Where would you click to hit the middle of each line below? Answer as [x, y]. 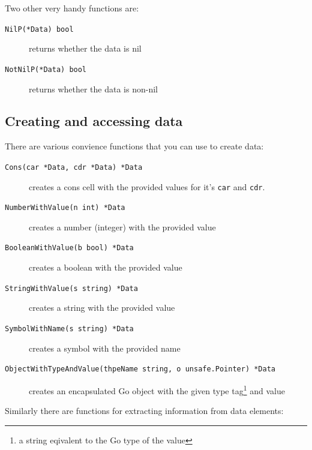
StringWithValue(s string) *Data [71, 288]
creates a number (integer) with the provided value [122, 226]
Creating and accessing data [94, 121]
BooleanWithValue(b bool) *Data [69, 248]
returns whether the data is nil [85, 48]
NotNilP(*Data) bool [46, 69]
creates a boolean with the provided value [106, 267]
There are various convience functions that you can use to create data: [134, 146]
